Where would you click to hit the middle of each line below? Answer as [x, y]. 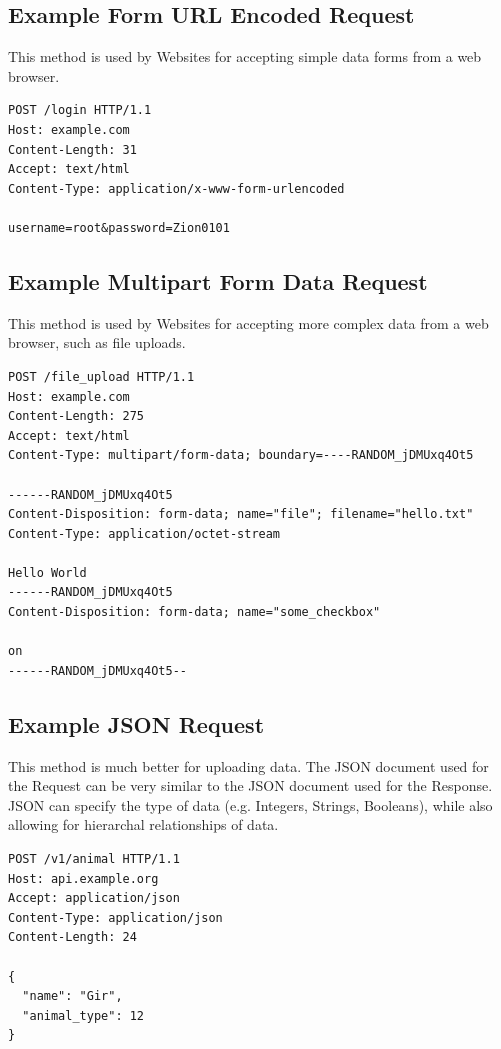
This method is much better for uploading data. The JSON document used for [248, 765]
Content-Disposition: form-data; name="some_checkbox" [194, 612]
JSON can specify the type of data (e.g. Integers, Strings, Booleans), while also [250, 804]
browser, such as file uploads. [97, 342]
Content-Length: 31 [72, 149]
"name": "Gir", [72, 996]
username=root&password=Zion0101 [119, 227]
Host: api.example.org [83, 878]
